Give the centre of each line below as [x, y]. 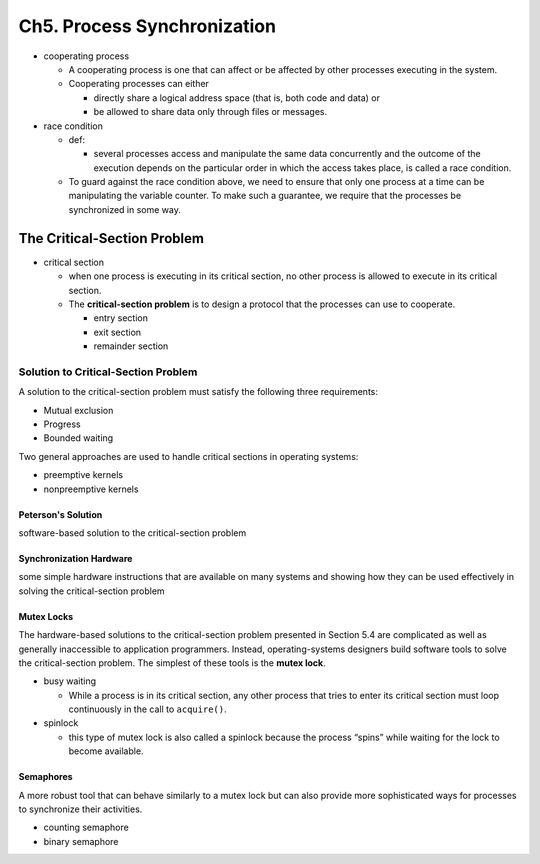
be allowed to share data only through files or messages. [210, 112]
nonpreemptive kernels [91, 489]
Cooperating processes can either [139, 84]
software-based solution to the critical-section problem [132, 532]
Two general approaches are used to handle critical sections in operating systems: [188, 456]
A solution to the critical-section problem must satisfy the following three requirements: [198, 392]
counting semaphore [86, 827]
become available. [106, 751]
